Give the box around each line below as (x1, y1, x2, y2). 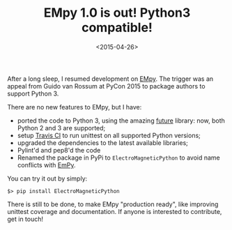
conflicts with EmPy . (17, 160, 76, 169)
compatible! (81, 20, 153, 36)
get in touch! (7, 215, 44, 223)
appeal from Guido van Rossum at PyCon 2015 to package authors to (7, 82, 206, 90)
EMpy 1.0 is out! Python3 (43, 5, 191, 21)
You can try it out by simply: (7, 174, 88, 183)
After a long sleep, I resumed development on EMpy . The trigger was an (7, 75, 214, 83)
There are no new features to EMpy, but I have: (7, 102, 142, 111)
